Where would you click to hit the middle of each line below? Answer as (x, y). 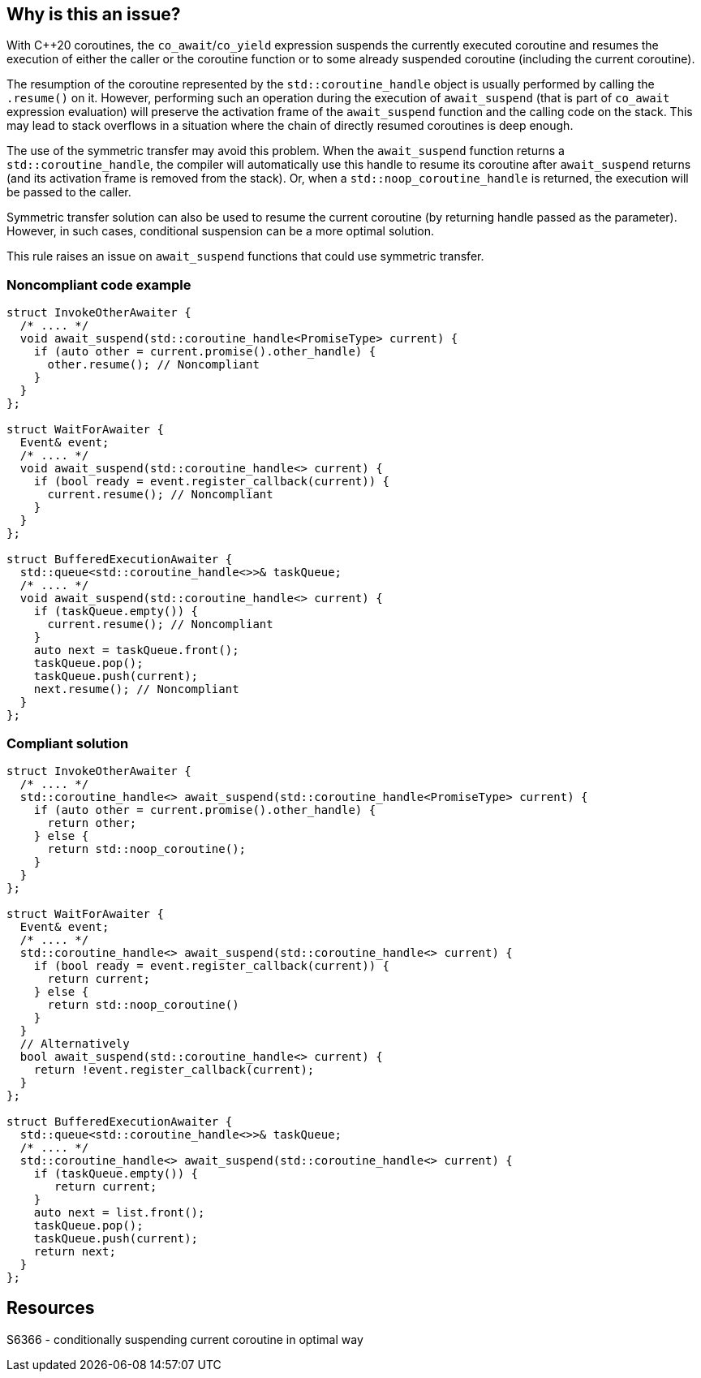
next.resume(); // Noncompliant (136, 689)
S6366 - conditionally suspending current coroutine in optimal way (185, 1339)
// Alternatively (75, 1043)
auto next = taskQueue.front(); (136, 650)
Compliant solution (68, 743)
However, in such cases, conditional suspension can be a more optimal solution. (221, 231)
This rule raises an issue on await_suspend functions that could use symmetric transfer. (245, 256)
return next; (75, 1251)
